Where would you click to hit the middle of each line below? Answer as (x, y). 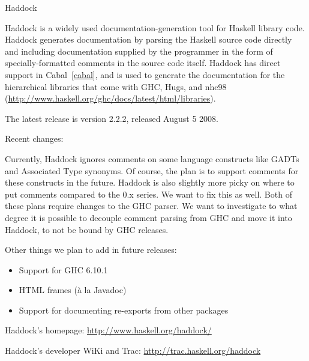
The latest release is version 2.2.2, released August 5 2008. (112, 118)
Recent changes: (34, 138)
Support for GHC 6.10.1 (63, 269)
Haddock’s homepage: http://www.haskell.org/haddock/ (108, 330)
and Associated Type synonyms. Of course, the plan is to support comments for (152, 170)
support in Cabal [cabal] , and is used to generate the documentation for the (145, 74)
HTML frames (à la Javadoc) (73, 290)
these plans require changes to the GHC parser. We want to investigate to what (151, 206)
